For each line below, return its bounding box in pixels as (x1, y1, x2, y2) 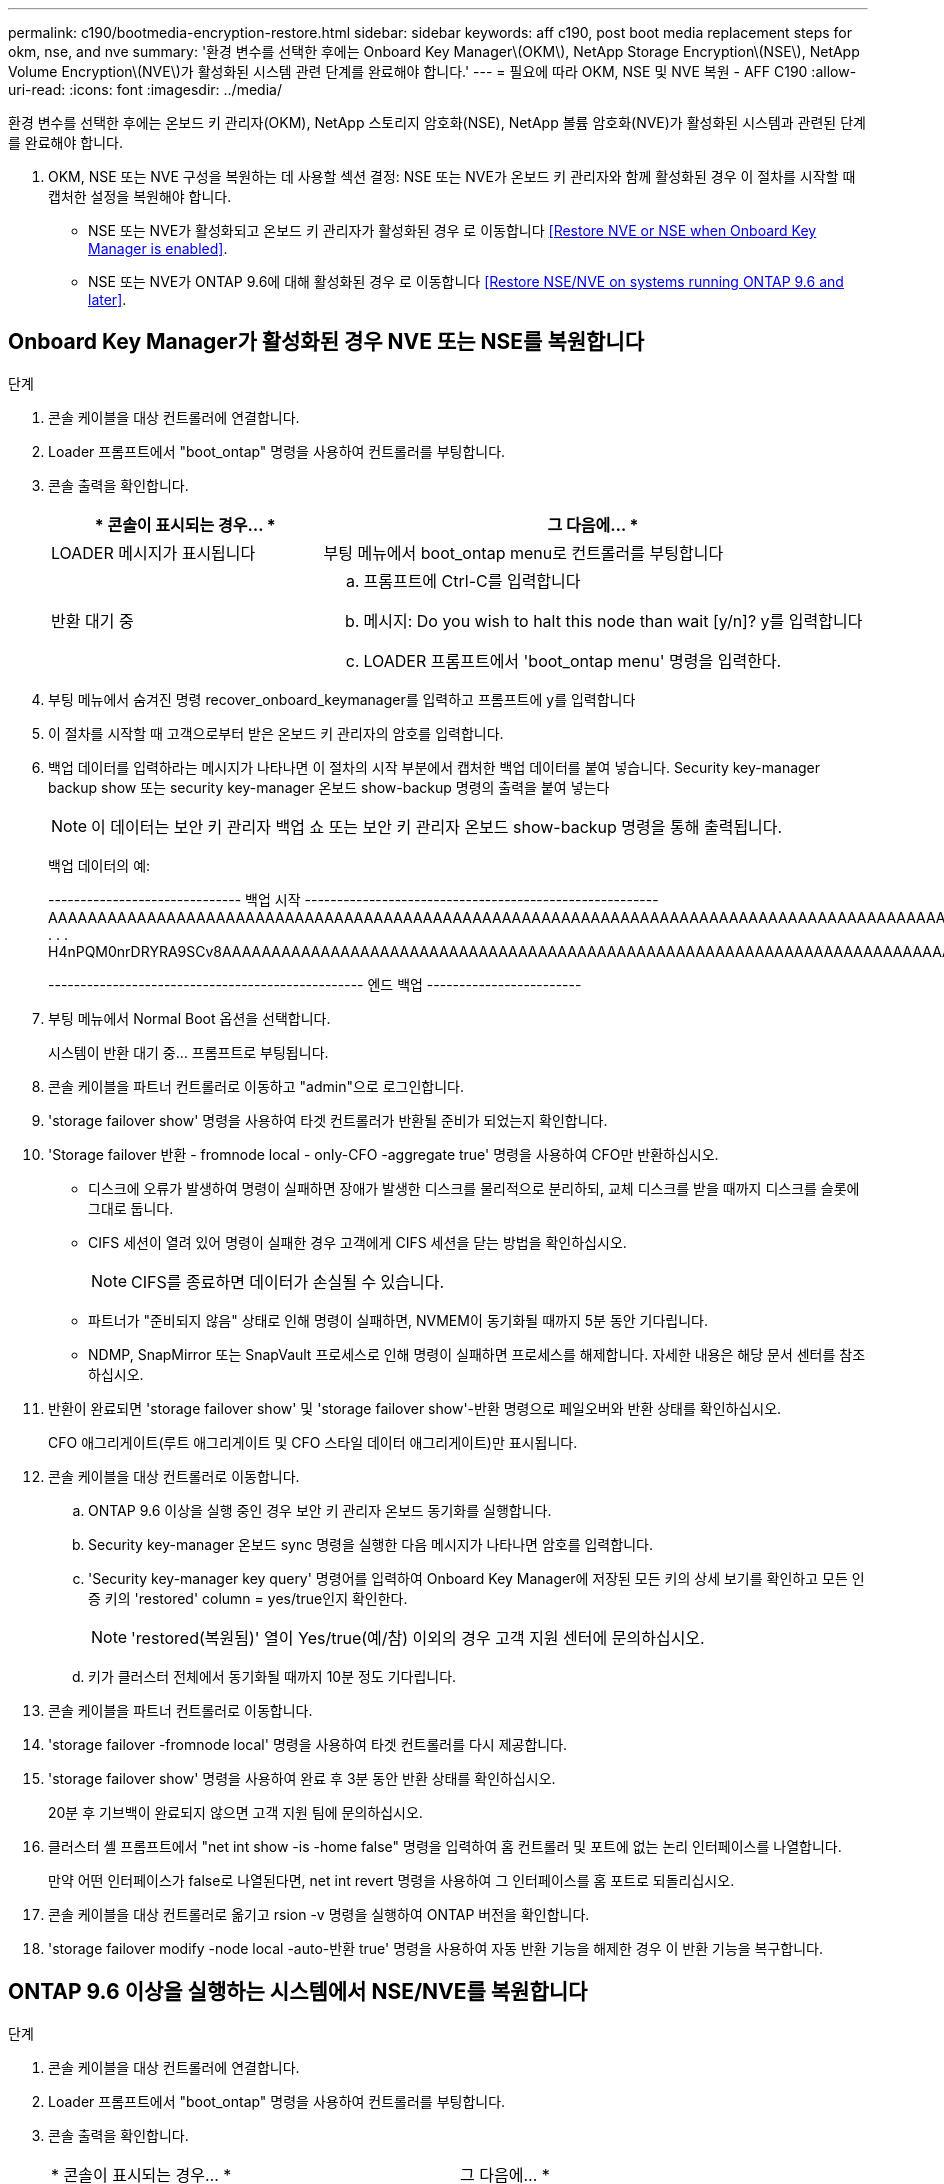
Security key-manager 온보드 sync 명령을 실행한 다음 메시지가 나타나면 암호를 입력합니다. (88, 1535, 653, 1553)
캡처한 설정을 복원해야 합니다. (48, 188, 232, 205)
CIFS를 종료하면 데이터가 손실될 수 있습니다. (131, 1271, 445, 1292)
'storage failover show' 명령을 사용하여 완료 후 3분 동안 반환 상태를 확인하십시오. (48, 1769, 556, 1787)
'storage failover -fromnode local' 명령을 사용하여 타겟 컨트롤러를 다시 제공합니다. (48, 1735, 568, 1753)
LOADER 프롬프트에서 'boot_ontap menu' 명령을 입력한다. (363, 650, 782, 671)
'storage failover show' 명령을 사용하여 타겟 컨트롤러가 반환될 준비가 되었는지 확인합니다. (48, 1111, 608, 1129)
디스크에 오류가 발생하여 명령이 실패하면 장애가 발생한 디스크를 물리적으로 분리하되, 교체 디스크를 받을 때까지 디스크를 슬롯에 (88, 1179, 860, 1197)
